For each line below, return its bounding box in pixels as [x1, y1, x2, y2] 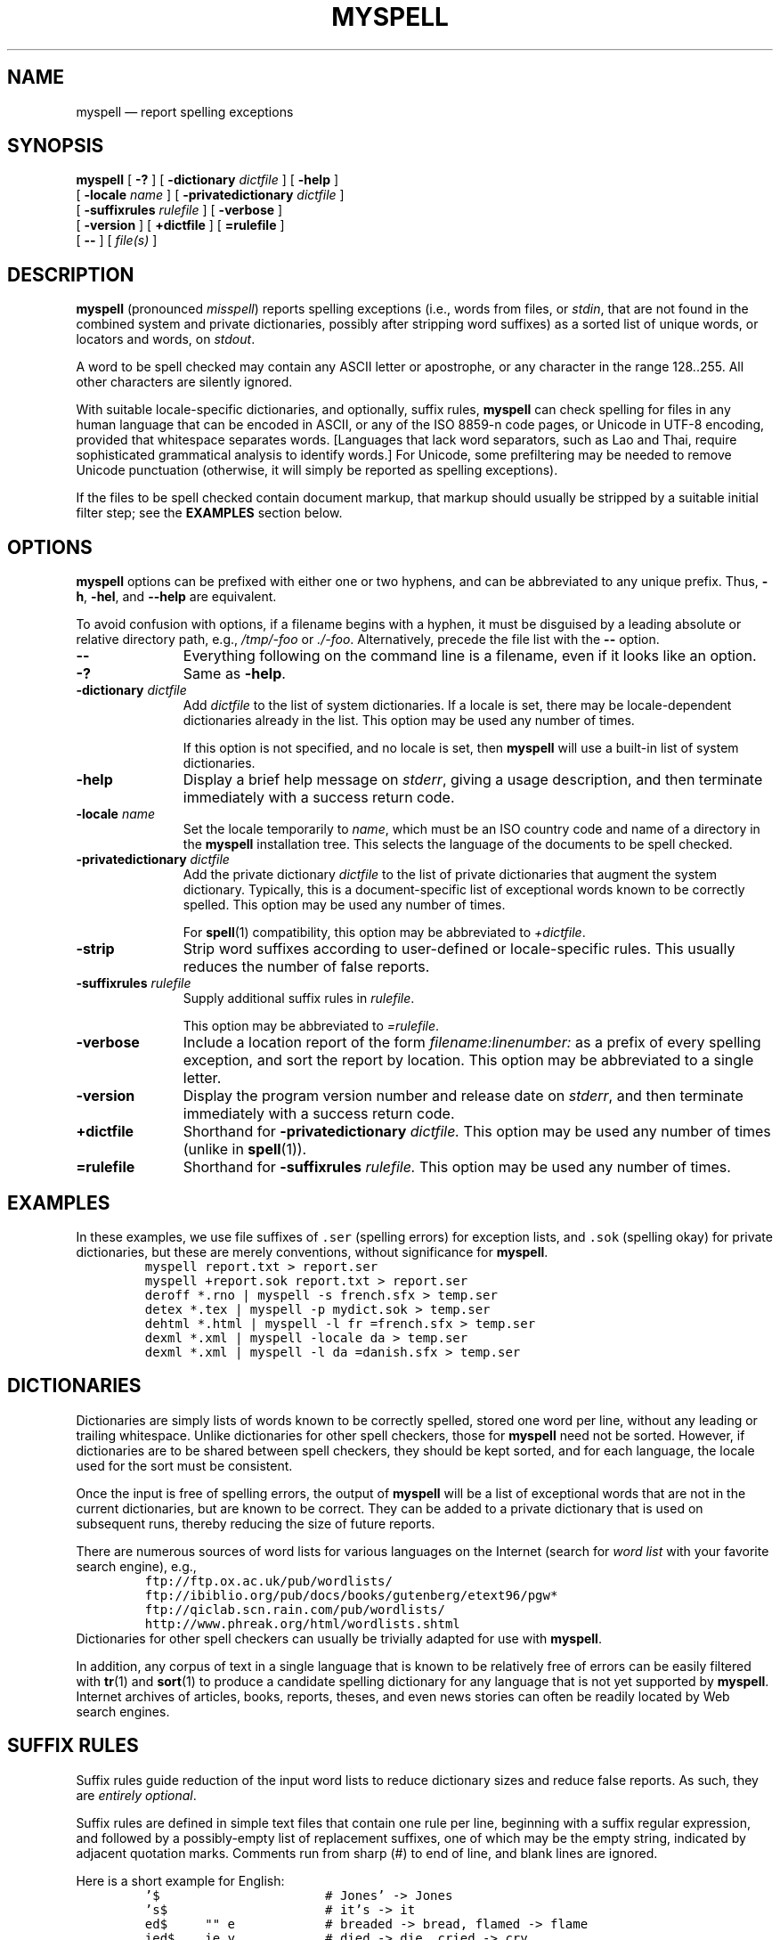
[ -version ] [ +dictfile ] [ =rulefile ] [76, 217, 285, 233]
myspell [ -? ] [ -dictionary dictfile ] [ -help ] [76, 172, 339, 188]
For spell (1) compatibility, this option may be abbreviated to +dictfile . [183, 925, 586, 941]
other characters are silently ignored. [76, 374, 293, 390]
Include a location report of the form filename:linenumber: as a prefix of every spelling [183, 1033, 761, 1052]
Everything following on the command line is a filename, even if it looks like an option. [183, 647, 757, 665]
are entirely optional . [76, 1787, 197, 1803]
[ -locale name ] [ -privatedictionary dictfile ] [76, 187, 345, 203]
